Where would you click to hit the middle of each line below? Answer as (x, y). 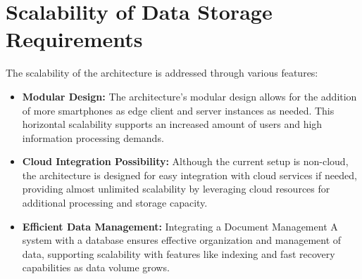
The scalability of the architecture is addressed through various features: (162, 73)
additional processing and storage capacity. (115, 203)
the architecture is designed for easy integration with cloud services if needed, (189, 175)
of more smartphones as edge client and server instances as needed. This (178, 110)
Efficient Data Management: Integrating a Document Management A (180, 226)
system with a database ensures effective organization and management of (182, 240)
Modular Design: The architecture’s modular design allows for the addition (189, 96)
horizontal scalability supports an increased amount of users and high (172, 124)
